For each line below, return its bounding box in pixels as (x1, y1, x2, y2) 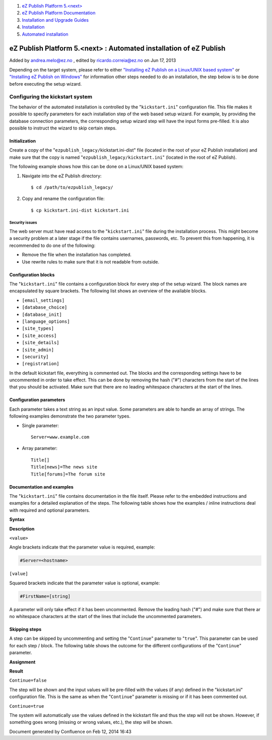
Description (9, 525, 35, 531)
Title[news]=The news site (31, 464, 98, 470)
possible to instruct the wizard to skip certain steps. (9, 125, 117, 131)
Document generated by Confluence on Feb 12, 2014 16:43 (9, 728, 132, 734)
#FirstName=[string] (20, 593, 71, 599)
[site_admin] (22, 347, 54, 353)
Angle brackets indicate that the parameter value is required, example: (9, 544, 156, 550)
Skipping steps (9, 626, 42, 632)
